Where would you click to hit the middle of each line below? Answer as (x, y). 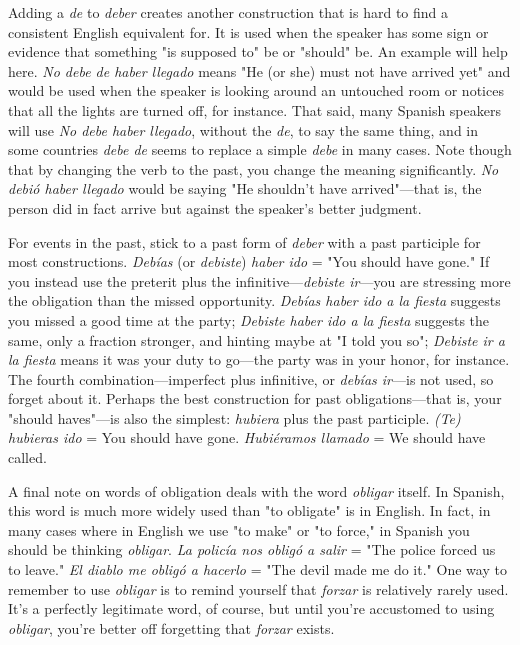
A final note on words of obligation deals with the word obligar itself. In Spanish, (256, 490)
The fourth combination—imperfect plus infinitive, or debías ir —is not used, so (251, 378)
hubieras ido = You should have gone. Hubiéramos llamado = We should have (247, 437)
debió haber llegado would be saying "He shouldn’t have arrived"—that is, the (245, 188)
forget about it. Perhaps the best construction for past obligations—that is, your (255, 398)
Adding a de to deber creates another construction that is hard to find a (228, 12)
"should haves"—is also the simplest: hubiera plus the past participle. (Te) (234, 417)
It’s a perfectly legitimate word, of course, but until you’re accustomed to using (251, 608)
